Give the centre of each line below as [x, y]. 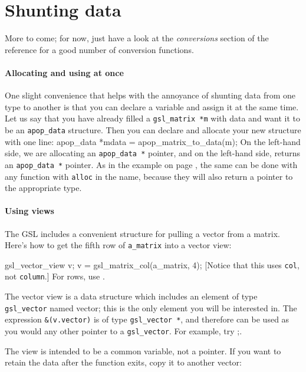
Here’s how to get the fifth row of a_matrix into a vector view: [118, 245]
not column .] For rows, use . [55, 276]
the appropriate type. [43, 188]
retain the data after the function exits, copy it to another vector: [123, 362]
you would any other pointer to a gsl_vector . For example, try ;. [124, 331]
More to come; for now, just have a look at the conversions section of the [137, 38]
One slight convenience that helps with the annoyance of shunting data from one [150, 95]
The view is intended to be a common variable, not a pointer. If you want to [143, 350]
